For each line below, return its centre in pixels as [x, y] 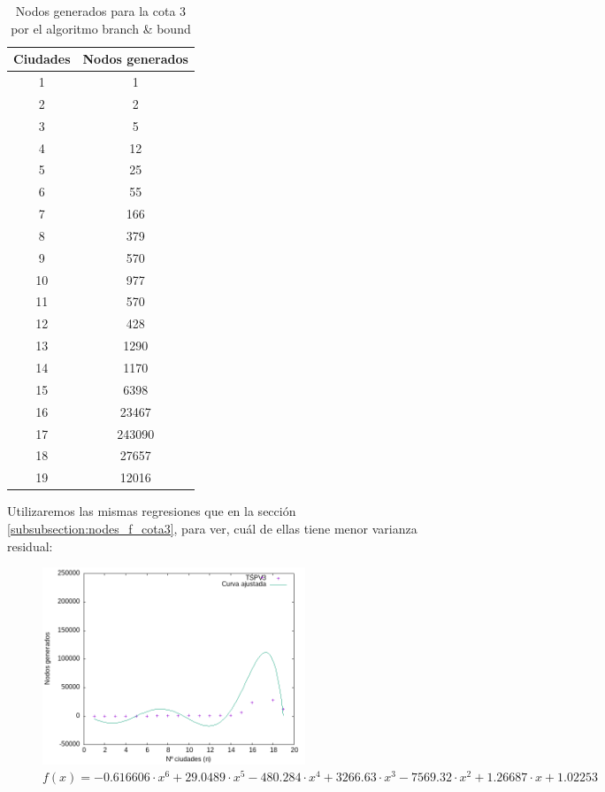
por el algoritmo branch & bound [101, 28]
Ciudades [42, 59]
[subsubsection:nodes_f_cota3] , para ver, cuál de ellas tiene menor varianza [212, 528]
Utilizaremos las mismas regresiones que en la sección [152, 511]
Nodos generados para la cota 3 [101, 11]
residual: [30, 546]
